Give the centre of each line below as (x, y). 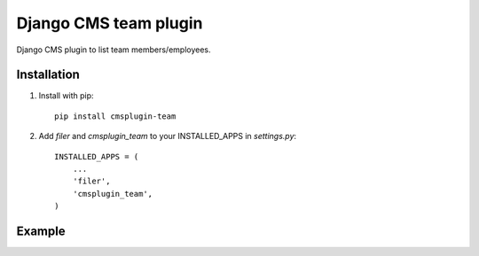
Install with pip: (66, 96)
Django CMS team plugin (110, 23)
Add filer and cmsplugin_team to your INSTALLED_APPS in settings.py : (168, 136)
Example (41, 231)
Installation (48, 75)
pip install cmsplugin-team (115, 116)
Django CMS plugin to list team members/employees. (114, 50)
